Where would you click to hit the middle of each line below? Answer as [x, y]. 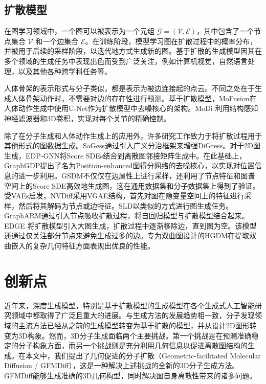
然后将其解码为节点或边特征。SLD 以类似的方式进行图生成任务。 [126, 205]
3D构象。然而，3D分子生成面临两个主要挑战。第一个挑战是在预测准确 [135, 335]
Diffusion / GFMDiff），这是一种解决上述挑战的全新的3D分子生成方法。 [122, 365]
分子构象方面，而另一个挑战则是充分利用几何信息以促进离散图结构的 [133, 345]
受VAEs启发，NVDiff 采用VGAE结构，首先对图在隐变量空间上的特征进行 [124, 196]
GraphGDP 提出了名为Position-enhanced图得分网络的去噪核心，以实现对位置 [129, 165]
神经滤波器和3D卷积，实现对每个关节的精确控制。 [87, 118]
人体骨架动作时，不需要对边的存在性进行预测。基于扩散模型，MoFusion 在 [134, 98]
